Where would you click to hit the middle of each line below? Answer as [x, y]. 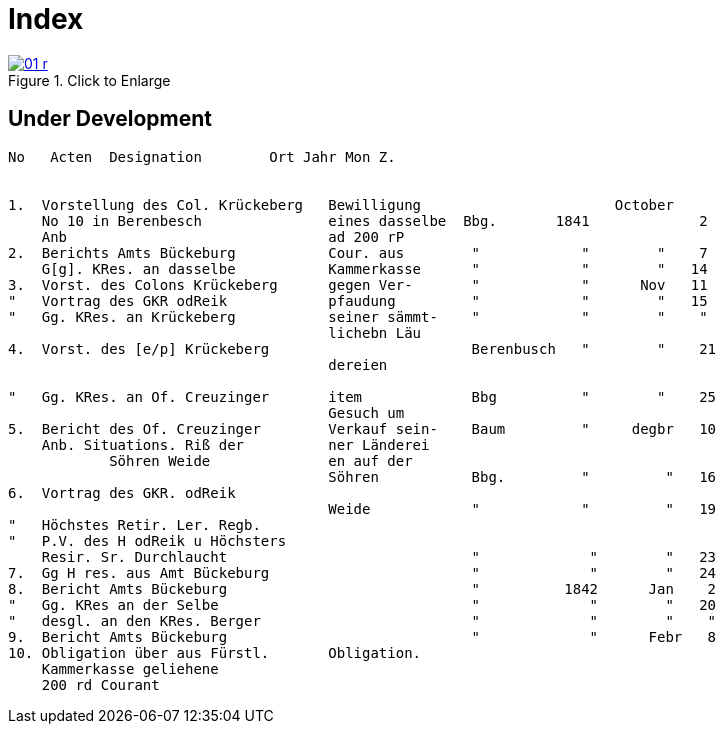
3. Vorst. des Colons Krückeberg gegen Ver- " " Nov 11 [358, 284]
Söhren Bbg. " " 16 [522, 476]
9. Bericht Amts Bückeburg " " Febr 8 [362, 636]
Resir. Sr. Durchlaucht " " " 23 [379, 556]
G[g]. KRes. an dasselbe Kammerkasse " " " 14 [374, 268]
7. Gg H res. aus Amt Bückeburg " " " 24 [362, 572]
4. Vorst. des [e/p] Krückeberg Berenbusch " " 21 [362, 348]
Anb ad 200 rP [223, 236]
